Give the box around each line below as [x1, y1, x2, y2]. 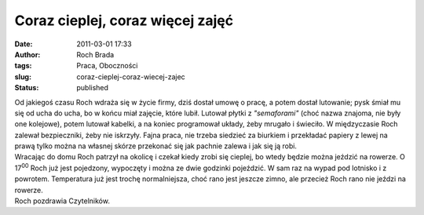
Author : [14, 49, 41, 59]
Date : [14, 39, 33, 49]
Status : [14, 83, 39, 93]
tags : [14, 61, 32, 71]
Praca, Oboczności [76, 61, 138, 71]
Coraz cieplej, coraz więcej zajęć [14, 12, 234, 29]
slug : [14, 71, 31, 82]
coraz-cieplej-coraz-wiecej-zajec [76, 71, 186, 82]
